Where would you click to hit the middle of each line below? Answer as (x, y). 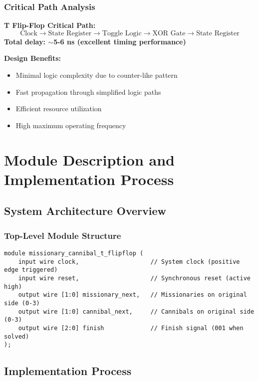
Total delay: (25, 41)
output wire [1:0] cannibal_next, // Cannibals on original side (136, 311)
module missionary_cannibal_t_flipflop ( (74, 253)
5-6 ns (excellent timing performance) (120, 41)
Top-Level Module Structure (63, 235)
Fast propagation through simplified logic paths (88, 92)
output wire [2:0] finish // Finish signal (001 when (131, 328)
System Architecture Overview (85, 211)
